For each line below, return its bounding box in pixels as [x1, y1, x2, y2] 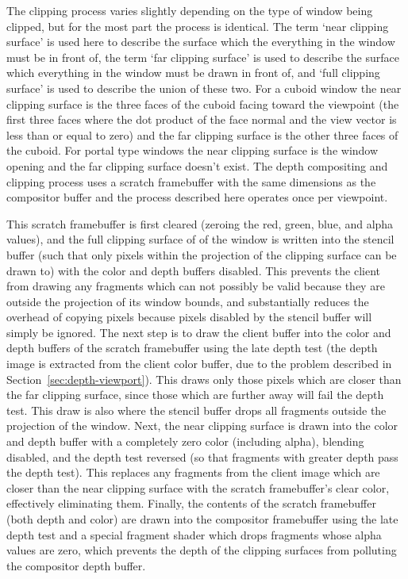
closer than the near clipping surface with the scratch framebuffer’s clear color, [6, 479, 390, 496]
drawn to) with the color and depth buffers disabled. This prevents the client [6, 262, 381, 278]
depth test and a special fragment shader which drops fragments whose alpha [6, 526, 382, 543]
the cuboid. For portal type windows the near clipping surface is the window [6, 142, 379, 159]
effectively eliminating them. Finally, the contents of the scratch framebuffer [6, 495, 376, 512]
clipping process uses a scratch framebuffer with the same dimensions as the [6, 173, 376, 190]
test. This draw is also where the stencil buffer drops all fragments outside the [6, 401, 387, 418]
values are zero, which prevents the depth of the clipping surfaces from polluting [6, 542, 397, 558]
